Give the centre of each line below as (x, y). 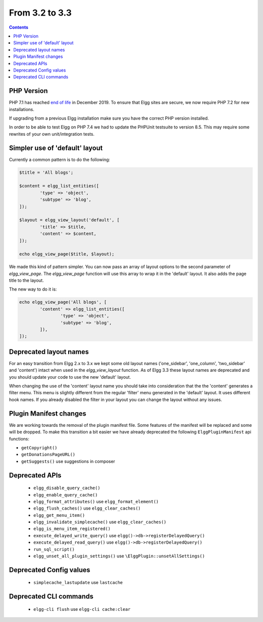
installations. (22, 109)
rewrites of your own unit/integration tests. (52, 134)
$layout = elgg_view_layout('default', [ (69, 220)
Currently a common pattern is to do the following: (60, 159)
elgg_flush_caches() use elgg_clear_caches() (87, 508)
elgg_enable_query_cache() (66, 495)
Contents (19, 27)
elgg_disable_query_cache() (67, 488)
